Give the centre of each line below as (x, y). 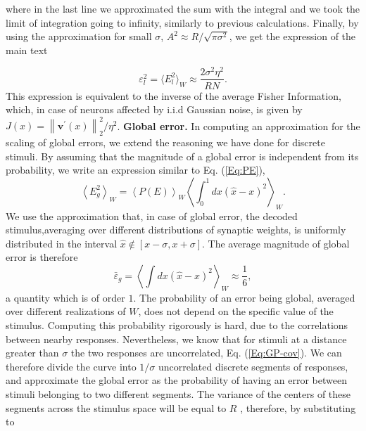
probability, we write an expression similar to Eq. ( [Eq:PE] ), (135, 170)
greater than (32, 353)
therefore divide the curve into (71, 366)
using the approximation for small (79, 36)
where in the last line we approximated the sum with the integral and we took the (183, 8)
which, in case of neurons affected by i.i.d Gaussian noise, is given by (154, 109)
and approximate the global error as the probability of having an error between (176, 380)
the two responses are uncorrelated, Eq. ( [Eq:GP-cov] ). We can (206, 353)
